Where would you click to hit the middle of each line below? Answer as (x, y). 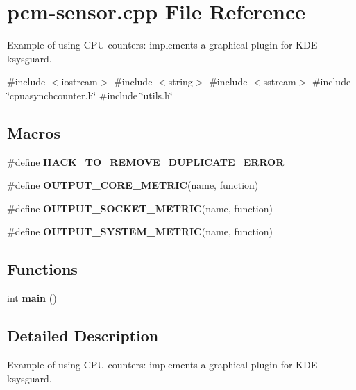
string (180, 82)
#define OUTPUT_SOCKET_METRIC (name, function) (140, 208)
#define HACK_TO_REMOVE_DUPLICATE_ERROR (146, 161)
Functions (42, 269)
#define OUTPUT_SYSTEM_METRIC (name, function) (140, 231)
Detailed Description (83, 336)
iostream (79, 82)
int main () (32, 298)
